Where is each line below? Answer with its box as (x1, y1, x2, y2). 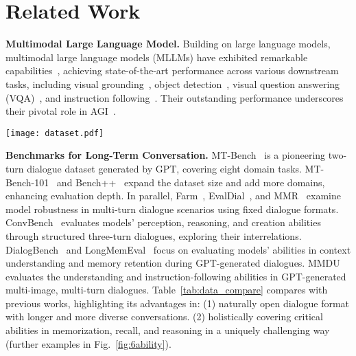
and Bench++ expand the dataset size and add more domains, (56, 175, 325, 189)
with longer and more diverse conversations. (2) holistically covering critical (5, 309, 323, 324)
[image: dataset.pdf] (5, 128, 104, 138)
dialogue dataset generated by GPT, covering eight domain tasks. (27, 161, 302, 175)
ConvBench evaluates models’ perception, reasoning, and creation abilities (5, 215, 321, 230)
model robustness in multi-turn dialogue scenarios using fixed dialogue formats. (5, 201, 339, 216)
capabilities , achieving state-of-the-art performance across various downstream (5, 63, 339, 78)
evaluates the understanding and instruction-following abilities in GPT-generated (5, 269, 346, 283)
